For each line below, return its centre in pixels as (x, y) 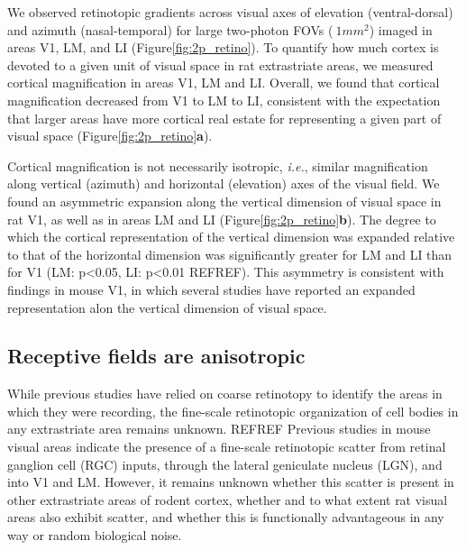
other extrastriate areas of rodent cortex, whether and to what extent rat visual (228, 499)
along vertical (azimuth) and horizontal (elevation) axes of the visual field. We (224, 183)
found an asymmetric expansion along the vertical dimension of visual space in (224, 201)
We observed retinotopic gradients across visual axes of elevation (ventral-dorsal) (230, 12)
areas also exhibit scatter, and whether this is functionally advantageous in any (226, 517)
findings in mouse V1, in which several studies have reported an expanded (211, 289)
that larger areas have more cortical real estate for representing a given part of (224, 118)
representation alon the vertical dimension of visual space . (167, 307)
